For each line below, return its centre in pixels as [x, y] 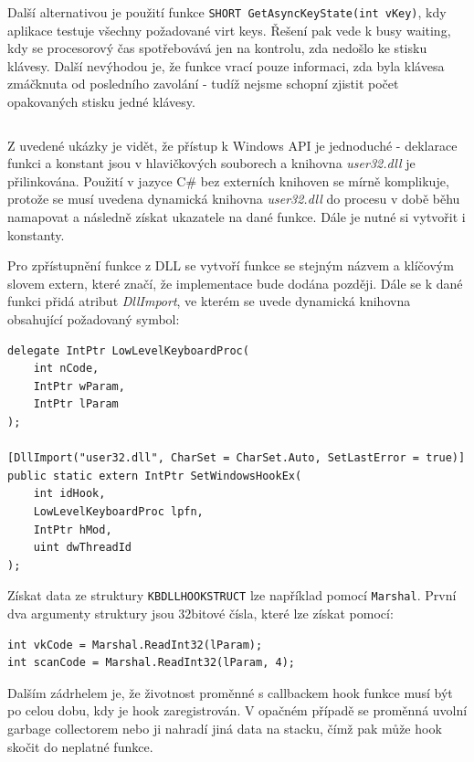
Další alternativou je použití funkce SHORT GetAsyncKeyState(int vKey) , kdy [227, 12]
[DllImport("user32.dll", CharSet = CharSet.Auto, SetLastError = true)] [237, 458]
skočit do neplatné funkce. [80, 746]
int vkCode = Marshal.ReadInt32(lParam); [135, 645]
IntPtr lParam [76, 404]
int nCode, [66, 369]
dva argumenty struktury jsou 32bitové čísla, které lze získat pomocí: [200, 613]
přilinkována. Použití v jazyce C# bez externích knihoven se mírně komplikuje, [228, 180]
